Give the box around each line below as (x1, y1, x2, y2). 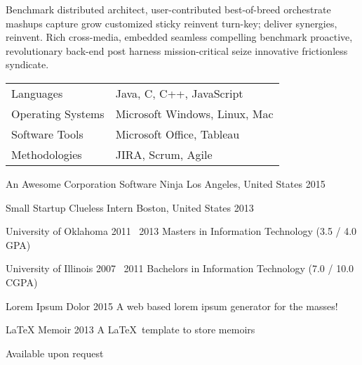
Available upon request (6, 345, 104, 360)
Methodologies (11, 146, 82, 162)
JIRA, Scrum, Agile (115, 146, 213, 162)
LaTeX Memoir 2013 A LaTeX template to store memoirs (6, 322, 255, 337)
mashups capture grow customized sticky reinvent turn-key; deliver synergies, (6, 15, 337, 30)
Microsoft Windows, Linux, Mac (115, 105, 274, 122)
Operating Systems (11, 105, 105, 122)
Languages (11, 84, 63, 101)
